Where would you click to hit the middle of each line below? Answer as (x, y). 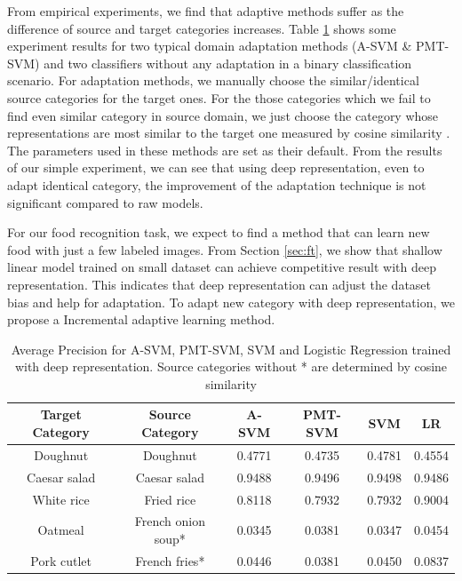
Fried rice (170, 499)
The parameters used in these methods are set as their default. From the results (225, 150)
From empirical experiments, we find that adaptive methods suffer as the (206, 11)
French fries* (170, 560)
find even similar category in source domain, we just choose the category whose (223, 115)
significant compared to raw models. (105, 202)
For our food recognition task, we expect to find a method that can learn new (219, 232)
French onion (170, 521)
